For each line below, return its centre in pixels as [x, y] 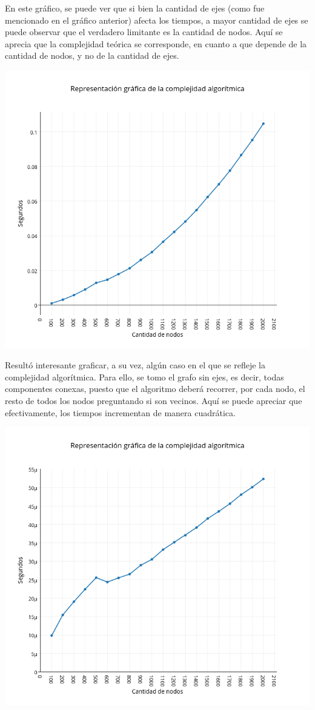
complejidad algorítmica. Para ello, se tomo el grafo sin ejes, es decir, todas [144, 377]
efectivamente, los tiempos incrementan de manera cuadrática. [120, 412]
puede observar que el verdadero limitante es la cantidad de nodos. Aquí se [144, 32]
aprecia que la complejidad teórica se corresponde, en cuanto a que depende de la [156, 43]
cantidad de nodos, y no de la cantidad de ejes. [92, 55]
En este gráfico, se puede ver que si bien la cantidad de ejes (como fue [135, 8]
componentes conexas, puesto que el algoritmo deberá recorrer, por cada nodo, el [155, 389]
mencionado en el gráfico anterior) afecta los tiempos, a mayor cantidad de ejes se [157, 20]
